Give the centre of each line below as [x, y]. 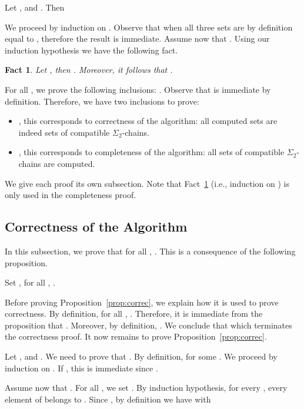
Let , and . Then [35, 7]
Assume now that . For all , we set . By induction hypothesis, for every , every [146, 388]
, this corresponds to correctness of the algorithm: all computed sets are [148, 121]
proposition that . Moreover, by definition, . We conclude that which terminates [148, 325]
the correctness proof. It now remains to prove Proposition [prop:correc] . [136, 336]
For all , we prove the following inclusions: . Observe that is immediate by [138, 89]
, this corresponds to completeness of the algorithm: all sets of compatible [151, 152]
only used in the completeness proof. [71, 195]
